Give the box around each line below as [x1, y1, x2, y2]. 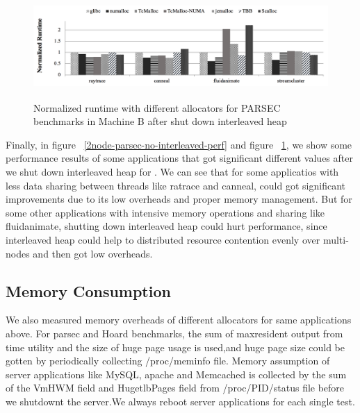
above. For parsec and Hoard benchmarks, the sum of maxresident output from [6, 326, 343, 340]
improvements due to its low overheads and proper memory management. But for [6, 192, 352, 206]
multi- [322, 232, 349, 246]
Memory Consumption [6, 280, 171, 301]
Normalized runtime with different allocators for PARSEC [33, 100, 281, 115]
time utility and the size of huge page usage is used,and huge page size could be [6, 339, 345, 354]
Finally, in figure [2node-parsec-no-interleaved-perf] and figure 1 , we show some [6, 137, 352, 151]
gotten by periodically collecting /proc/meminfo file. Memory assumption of [6, 353, 330, 368]
